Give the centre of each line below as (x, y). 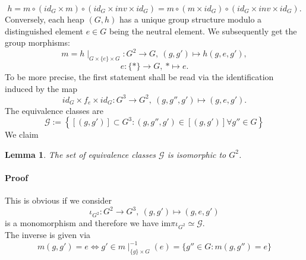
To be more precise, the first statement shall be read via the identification (139, 77)
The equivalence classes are (54, 110)
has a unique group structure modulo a (191, 19)
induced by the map (41, 88)
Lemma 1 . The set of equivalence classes (81, 154)
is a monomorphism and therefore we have (82, 223)
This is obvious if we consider (58, 200)
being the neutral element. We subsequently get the (203, 31)
